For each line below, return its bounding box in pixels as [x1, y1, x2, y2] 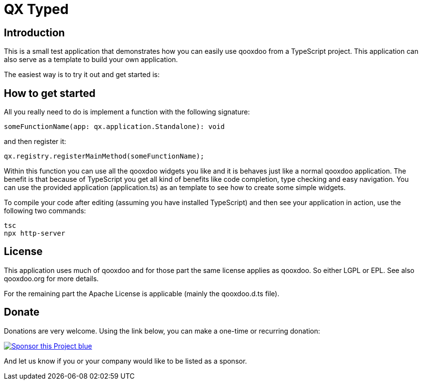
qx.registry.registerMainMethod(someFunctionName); [4, 152, 205, 160]
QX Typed [4, 1, 69, 17]
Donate [4, 306, 40, 319]
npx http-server [4, 229, 65, 238]
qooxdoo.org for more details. [4, 274, 99, 283]
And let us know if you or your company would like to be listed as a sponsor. [4, 356, 247, 365]
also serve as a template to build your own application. [4, 55, 178, 64]
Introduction [4, 26, 65, 39]
